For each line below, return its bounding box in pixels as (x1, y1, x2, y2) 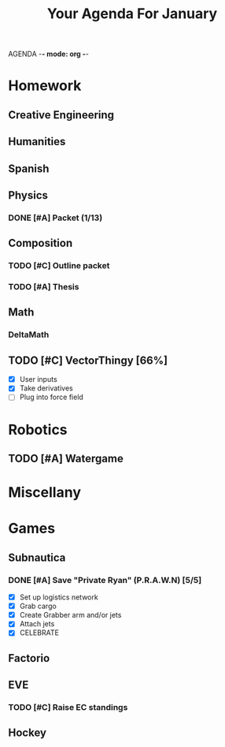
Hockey (8, 726, 47, 740)
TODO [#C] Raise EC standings (8, 702, 128, 713)
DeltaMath (8, 329, 50, 340)
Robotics (8, 420, 68, 439)
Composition (8, 237, 73, 250)
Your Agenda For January (46, 5, 218, 23)
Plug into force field (19, 392, 84, 402)
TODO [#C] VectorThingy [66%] (8, 353, 168, 367)
